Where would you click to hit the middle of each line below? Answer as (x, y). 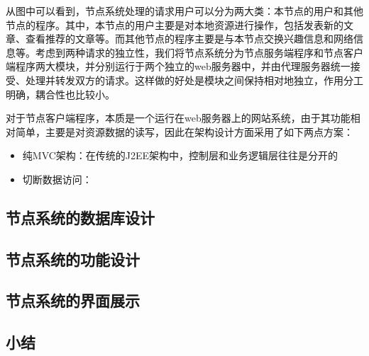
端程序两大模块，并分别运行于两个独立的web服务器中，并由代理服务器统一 (178, 66)
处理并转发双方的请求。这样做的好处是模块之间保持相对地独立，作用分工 (194, 80)
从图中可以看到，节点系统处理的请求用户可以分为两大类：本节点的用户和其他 (184, 11)
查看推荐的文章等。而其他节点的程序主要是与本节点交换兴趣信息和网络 (189, 39)
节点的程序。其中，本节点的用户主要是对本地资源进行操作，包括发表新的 (175, 24)
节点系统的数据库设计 (80, 217)
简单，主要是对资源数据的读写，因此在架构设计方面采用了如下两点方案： (184, 131)
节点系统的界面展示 (73, 300)
